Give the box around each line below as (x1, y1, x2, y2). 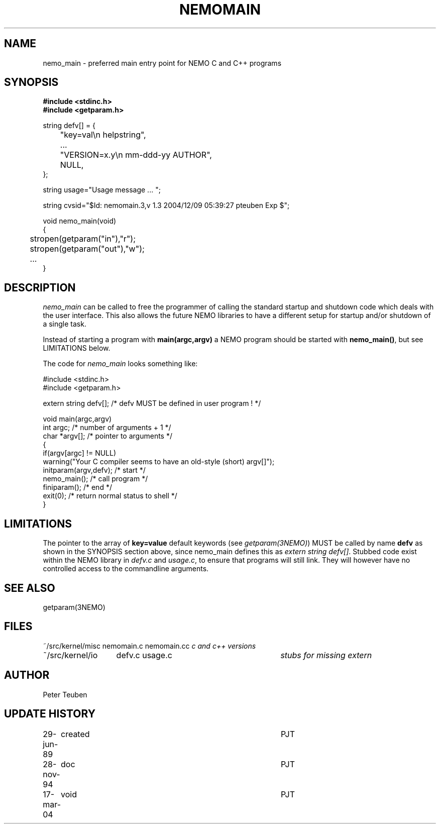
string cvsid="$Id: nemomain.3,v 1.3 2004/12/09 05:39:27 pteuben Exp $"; (43, 201, 290, 210)
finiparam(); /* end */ (43, 483, 112, 492)
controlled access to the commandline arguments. (43, 564, 209, 573)
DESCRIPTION (4, 281, 76, 294)
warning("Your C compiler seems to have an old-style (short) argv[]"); (43, 457, 275, 466)
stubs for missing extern (280, 650, 372, 660)
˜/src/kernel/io (43, 650, 98, 660)
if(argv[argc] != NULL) (43, 449, 117, 458)
